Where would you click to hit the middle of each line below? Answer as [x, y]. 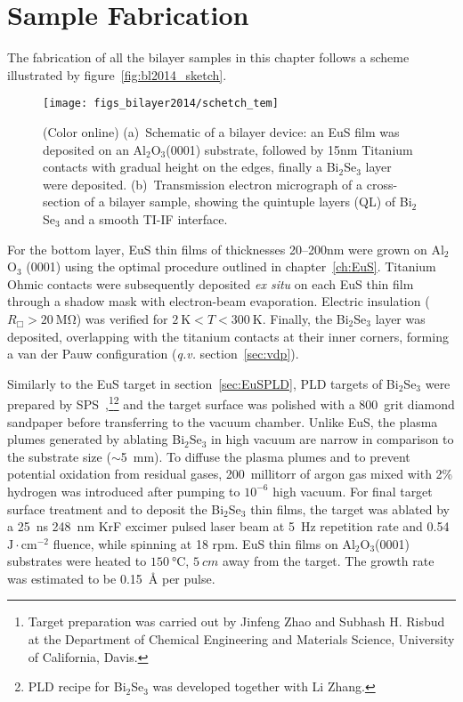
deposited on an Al [94, 149]
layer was [400, 318]
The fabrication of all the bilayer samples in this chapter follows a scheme [208, 57]
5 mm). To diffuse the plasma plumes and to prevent [265, 456]
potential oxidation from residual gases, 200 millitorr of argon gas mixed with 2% [230, 474]
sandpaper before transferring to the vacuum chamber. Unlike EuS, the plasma [223, 421]
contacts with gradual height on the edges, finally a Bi [191, 167]
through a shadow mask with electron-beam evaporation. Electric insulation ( [219, 301]
